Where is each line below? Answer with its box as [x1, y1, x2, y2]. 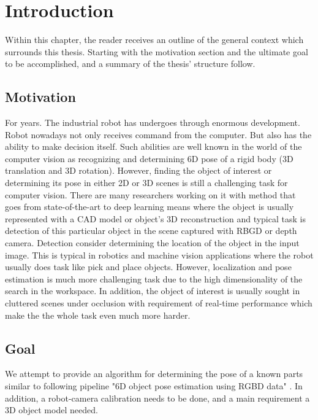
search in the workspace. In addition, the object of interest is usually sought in [5, 284, 300, 297]
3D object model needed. [5, 403, 98, 416]
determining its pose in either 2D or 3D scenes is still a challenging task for [5, 176, 288, 189]
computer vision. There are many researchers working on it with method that [5, 188, 296, 201]
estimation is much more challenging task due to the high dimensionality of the [5, 272, 303, 285]
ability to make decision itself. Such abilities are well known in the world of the [5, 140, 302, 153]
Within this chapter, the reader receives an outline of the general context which [5, 33, 304, 46]
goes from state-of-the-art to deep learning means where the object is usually [5, 200, 294, 213]
